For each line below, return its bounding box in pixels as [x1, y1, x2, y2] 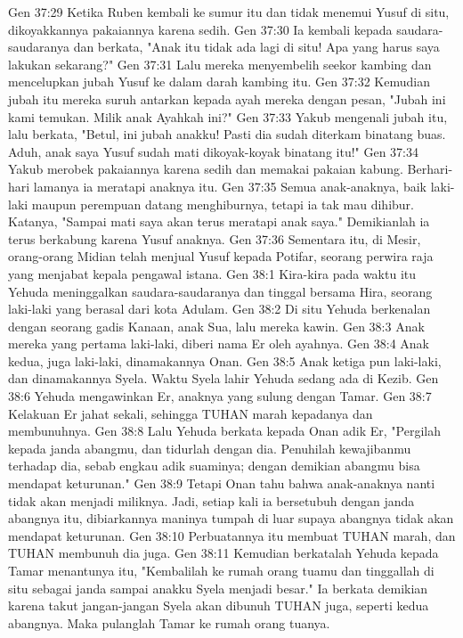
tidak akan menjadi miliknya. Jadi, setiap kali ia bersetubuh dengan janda [8, 491, 415, 510]
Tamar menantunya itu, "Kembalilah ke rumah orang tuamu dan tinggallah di [8, 561, 435, 579]
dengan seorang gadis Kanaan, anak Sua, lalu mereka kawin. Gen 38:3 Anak [8, 316, 425, 335]
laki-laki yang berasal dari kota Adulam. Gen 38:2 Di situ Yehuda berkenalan [8, 299, 431, 318]
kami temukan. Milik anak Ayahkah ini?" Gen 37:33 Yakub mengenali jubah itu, [8, 107, 448, 126]
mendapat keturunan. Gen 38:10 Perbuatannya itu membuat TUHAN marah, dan [8, 526, 456, 544]
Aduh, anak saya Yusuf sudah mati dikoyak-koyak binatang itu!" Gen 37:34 [8, 142, 419, 160]
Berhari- [407, 159, 453, 178]
